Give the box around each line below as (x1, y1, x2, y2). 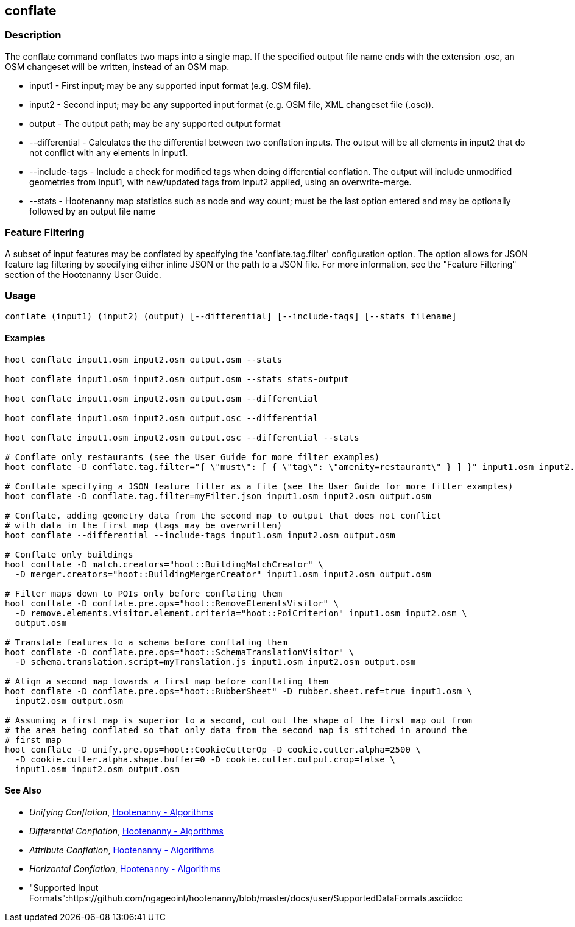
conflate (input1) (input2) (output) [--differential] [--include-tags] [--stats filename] (5, 311, 457, 322)
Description (5, 29, 62, 41)
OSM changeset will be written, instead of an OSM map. (5, 61, 230, 72)
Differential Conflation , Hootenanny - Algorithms (29, 825, 224, 836)
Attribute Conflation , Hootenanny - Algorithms (29, 844, 214, 855)
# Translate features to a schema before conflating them (5, 637, 287, 647)
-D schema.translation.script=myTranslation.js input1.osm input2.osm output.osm (15, 656, 416, 667)
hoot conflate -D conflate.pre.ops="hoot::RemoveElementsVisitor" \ (5, 598, 339, 608)
